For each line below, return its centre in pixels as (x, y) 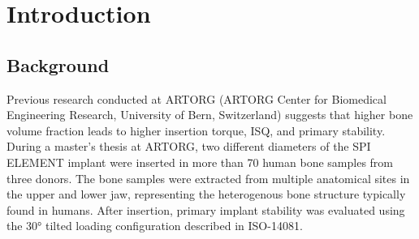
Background (58, 64)
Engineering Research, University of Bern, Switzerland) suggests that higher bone (210, 115)
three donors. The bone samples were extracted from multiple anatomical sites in (208, 178)
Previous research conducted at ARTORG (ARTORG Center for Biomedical (197, 98)
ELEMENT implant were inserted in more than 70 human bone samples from (200, 162)
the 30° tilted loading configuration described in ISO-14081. (155, 226)
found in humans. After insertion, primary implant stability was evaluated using (206, 209)
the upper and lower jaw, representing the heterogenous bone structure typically (206, 194)
